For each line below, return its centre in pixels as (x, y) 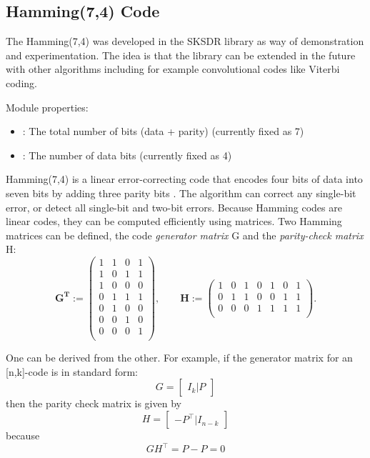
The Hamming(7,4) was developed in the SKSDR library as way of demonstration (185, 41)
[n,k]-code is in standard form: (72, 371)
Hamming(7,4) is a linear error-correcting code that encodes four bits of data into (184, 179)
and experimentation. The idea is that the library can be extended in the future (181, 55)
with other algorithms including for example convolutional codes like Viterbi (173, 69)
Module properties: (47, 107)
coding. (21, 83)
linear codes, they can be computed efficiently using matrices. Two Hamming (174, 221)
